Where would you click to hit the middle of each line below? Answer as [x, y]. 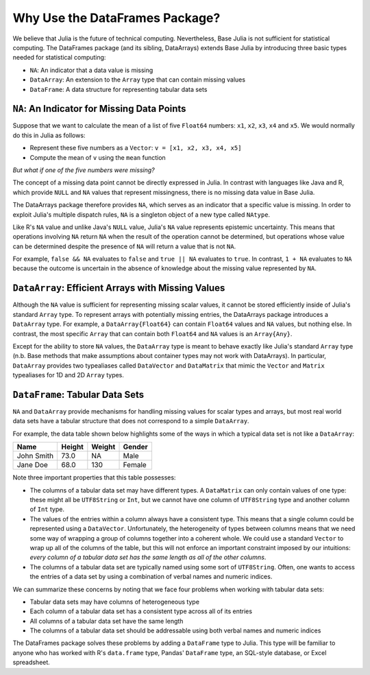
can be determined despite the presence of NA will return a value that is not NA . [124, 246]
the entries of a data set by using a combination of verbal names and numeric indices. [151, 577]
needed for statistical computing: [59, 58]
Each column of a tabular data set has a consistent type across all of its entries [141, 611]
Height [72, 447]
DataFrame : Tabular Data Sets [78, 394]
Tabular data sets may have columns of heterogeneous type [115, 602]
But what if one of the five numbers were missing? [84, 170]
